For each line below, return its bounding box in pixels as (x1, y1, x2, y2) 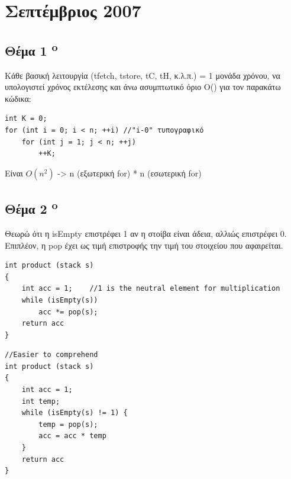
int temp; (21, 397, 60, 406)
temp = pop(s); (38, 420, 98, 429)
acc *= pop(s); (38, 307, 98, 316)
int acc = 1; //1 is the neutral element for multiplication (21, 284, 280, 293)
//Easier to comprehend (5, 351, 98, 359)
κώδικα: (5, 92, 31, 104)
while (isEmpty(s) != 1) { (21, 409, 128, 417)
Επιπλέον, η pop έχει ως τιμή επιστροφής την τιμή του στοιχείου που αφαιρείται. (5, 239, 283, 251)
